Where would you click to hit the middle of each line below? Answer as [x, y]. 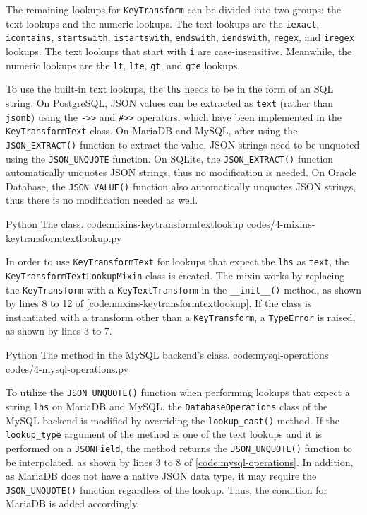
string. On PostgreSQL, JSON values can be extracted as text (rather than [170, 102]
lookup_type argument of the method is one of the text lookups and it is [164, 434]
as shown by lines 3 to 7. [59, 331]
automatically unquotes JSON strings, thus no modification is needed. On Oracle [181, 172]
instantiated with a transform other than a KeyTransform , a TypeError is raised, [181, 317]
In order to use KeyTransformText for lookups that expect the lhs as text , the [178, 261]
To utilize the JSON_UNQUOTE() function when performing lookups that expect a [178, 392]
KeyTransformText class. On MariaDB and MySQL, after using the [152, 131]
